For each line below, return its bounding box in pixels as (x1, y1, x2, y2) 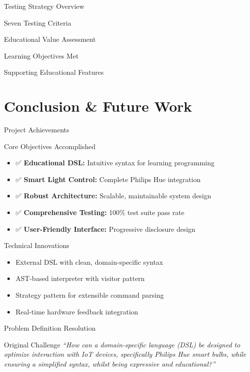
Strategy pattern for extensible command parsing (15, 290, 164, 300)
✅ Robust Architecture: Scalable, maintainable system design (15, 190, 211, 201)
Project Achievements (4, 124, 69, 135)
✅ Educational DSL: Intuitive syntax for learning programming (15, 157, 215, 168)
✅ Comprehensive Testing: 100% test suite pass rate (15, 207, 185, 217)
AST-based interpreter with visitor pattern (15, 273, 145, 283)
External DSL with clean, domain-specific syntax (15, 256, 163, 267)
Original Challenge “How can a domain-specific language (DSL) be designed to (4, 339, 240, 349)
